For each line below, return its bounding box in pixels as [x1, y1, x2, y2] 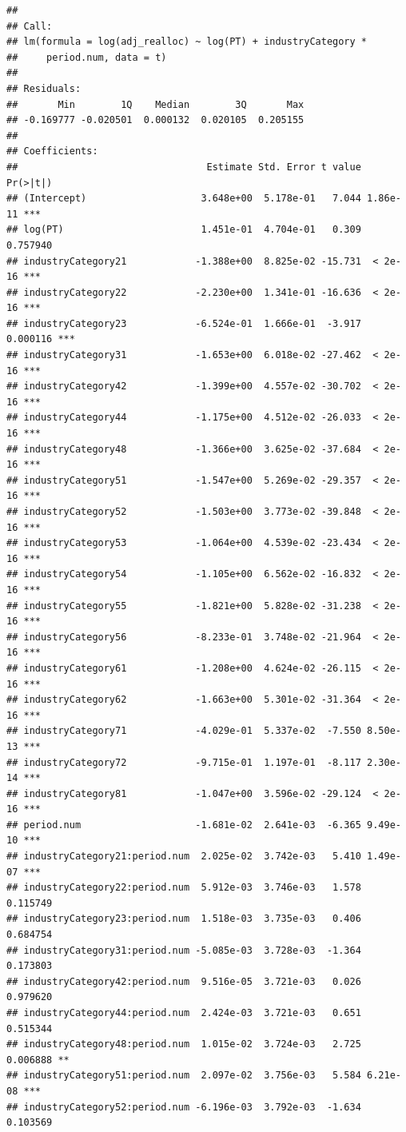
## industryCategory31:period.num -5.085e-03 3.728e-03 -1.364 [6, 944, 361, 956]
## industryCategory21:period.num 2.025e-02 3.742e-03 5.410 [6, 851, 361, 863]
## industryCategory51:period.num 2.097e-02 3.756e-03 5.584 [6, 1070, 361, 1082]
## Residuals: [6, 82, 82, 94]
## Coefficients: [6, 145, 98, 157]
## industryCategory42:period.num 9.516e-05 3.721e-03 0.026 [6, 975, 361, 987]
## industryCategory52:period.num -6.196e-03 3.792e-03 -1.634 [6, 1101, 361, 1113]
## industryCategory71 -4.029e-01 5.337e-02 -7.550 [6, 725, 361, 737]
